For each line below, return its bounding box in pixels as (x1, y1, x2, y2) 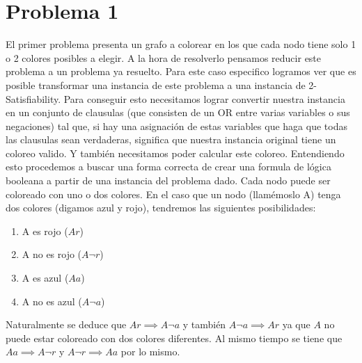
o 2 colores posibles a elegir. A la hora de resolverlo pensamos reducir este (6, 50, 322, 65)
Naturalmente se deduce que (6, 317, 127, 332)
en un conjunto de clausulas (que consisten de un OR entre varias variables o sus (6, 105, 350, 120)
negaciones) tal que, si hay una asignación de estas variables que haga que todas (6, 118, 347, 133)
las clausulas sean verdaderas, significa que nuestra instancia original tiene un (6, 132, 336, 147)
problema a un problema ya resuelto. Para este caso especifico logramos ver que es (6, 64, 356, 79)
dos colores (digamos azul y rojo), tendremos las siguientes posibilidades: (6, 200, 316, 215)
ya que (282, 317, 310, 332)
